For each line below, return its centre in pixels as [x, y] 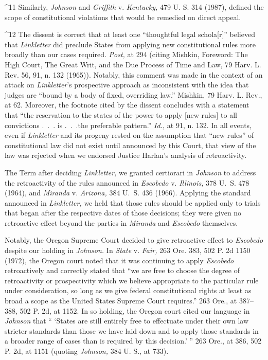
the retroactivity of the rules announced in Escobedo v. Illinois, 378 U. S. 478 [127, 182]
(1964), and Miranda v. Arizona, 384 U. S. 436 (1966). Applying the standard [128, 193]
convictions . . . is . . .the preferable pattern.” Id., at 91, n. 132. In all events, [128, 125]
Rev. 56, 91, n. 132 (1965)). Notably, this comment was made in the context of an [134, 74]
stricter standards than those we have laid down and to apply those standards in [132, 330]
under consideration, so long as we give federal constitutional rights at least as [128, 290]
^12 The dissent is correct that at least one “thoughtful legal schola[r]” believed [130, 34]
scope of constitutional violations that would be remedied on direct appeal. [123, 17]
